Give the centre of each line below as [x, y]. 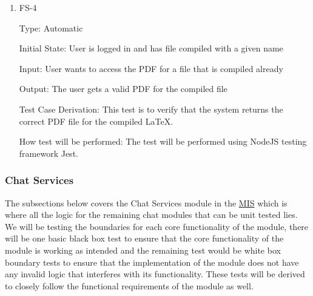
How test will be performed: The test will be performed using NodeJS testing [163, 141]
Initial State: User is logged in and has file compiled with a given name [151, 48]
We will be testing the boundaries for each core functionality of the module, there [157, 226]
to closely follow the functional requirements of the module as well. [129, 285]
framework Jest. [49, 153]
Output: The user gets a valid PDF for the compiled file [123, 89]
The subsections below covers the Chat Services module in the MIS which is [146, 202]
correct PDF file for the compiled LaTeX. [96, 121]
